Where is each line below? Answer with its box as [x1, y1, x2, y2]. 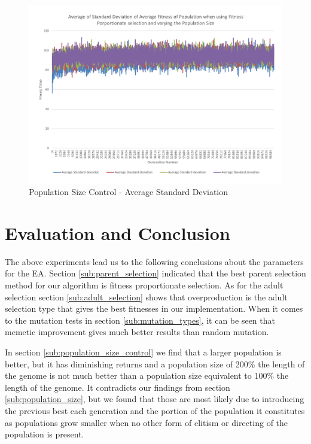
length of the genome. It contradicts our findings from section [5, 381, 230, 393]
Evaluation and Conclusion [5, 220, 230, 245]
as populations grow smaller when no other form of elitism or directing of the [5, 416, 288, 428]
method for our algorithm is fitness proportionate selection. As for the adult [5, 279, 283, 291]
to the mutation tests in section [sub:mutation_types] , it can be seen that [5, 314, 275, 326]
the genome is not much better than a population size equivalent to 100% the [5, 369, 289, 382]
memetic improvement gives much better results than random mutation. [5, 326, 269, 338]
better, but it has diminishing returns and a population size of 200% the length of [5, 357, 305, 370]
